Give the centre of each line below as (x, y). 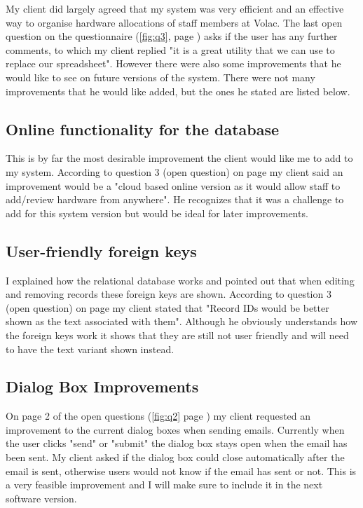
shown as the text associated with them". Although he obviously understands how (182, 321)
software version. (41, 498)
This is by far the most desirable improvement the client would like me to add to (179, 158)
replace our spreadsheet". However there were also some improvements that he (173, 63)
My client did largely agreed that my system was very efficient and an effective (175, 8)
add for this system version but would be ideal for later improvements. (157, 213)
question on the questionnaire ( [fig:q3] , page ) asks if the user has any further (172, 36)
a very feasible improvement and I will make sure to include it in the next (164, 485)
